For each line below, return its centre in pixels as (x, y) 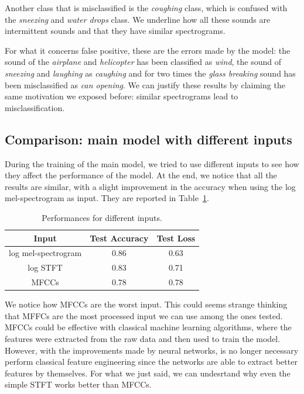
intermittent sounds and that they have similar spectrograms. (115, 31)
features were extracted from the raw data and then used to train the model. (143, 338)
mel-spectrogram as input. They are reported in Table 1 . (107, 198)
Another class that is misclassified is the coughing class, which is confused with (146, 8)
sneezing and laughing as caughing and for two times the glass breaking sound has (150, 73)
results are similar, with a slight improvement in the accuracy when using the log (150, 186)
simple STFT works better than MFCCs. (78, 384)
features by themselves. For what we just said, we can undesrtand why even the (148, 373)
